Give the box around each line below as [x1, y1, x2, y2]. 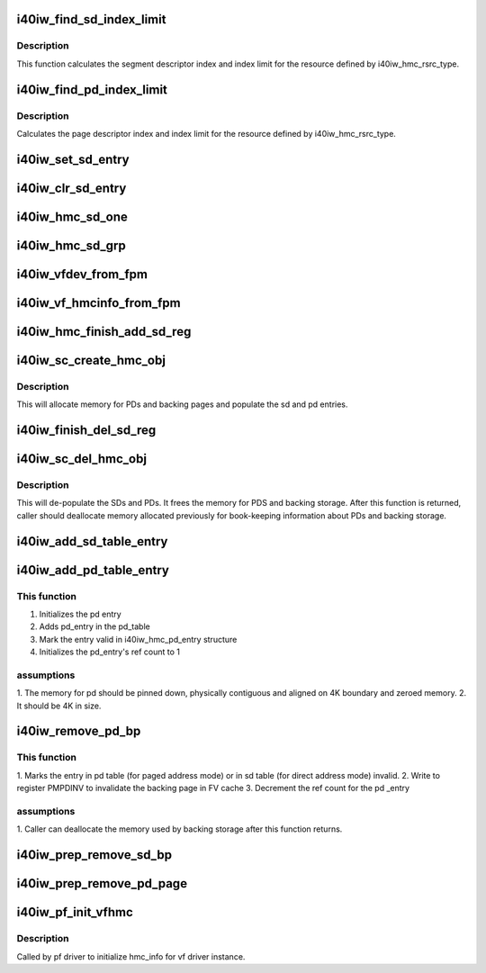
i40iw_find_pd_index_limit [16, 82, 168, 97]
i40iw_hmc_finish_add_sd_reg [16, 324, 192, 339]
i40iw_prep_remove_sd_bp [16, 847, 173, 863]
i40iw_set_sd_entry [16, 151, 130, 167]
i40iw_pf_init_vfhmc [16, 905, 134, 920]
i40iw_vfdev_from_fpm [16, 266, 148, 282]
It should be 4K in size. [16, 700, 102, 711]
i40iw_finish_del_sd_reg [16, 423, 157, 437]
